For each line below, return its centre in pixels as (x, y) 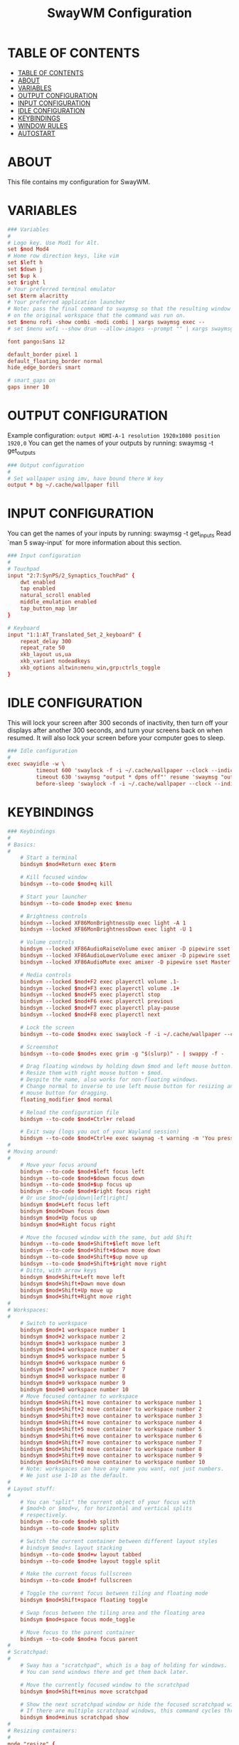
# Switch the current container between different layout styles (119, 1541)
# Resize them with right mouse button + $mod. (92, 1073)
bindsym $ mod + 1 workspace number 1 (73, 1330)
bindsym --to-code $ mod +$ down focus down (82, 1178)
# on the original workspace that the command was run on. (97, 316)
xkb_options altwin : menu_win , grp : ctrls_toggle (90, 668)
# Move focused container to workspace (79, 1396)
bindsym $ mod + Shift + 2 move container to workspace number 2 (111, 1409)
